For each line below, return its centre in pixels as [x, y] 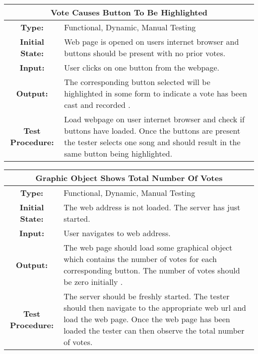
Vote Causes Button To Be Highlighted [129, 12]
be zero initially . [93, 282]
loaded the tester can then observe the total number [154, 330]
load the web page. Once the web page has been [147, 319]
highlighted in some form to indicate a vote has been [156, 93]
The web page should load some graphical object [148, 247]
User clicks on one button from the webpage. [142, 67]
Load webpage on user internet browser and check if [154, 119]
